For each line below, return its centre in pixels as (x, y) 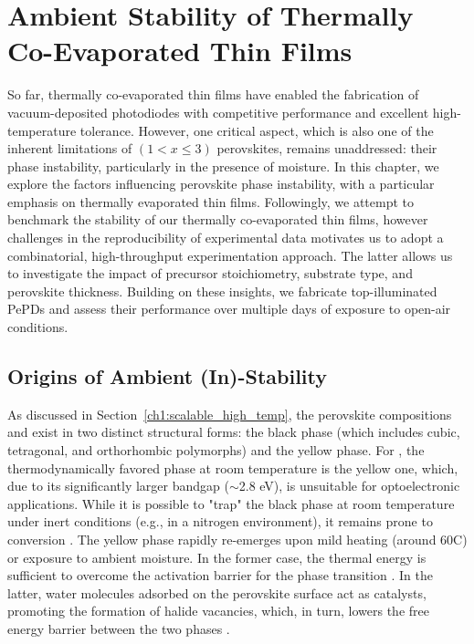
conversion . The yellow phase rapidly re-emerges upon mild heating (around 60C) (237, 539)
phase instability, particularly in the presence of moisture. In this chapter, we (223, 166)
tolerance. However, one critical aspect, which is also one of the (257, 130)
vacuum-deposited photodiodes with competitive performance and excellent (218, 112)
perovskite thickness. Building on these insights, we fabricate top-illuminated (222, 291)
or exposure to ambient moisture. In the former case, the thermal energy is (217, 557)
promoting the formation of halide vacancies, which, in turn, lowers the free (218, 611)
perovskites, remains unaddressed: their (327, 148)
